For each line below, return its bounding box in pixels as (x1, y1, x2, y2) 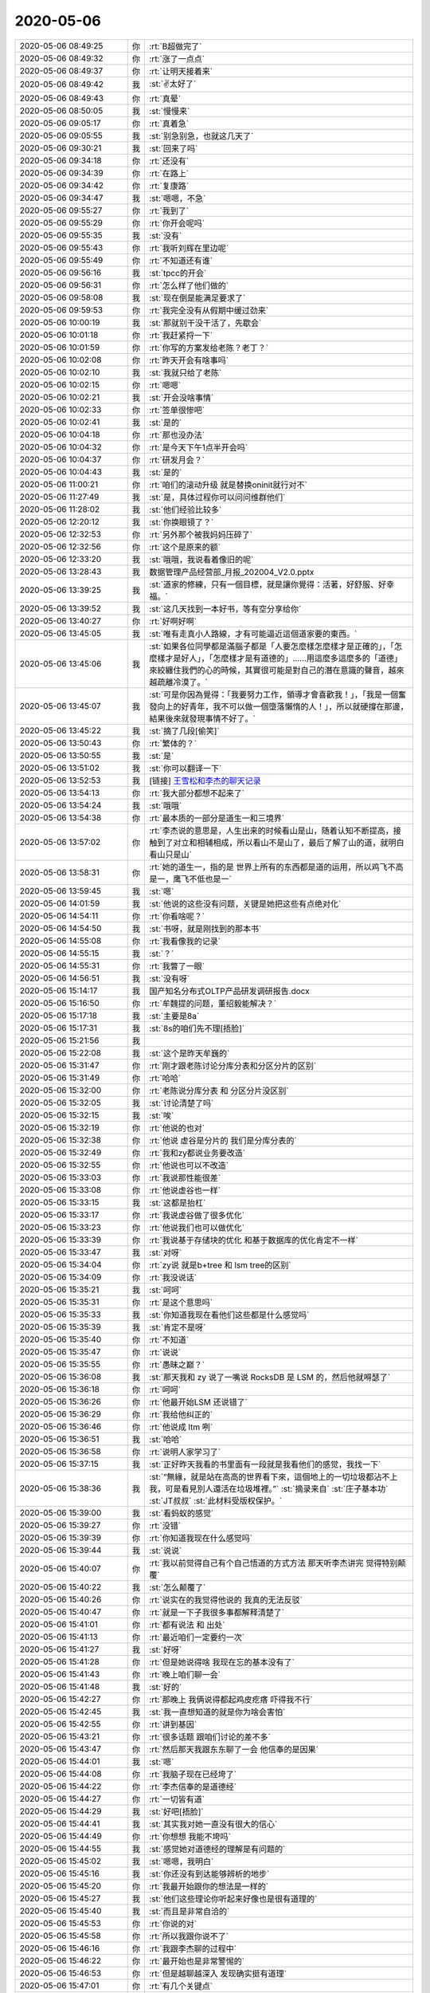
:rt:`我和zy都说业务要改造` (149, 1147, 246, 1158)
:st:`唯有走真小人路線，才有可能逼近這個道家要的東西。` (149, 628, 358, 639)
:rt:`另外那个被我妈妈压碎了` (149, 529, 253, 540)
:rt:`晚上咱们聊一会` (149, 1669, 221, 1680)
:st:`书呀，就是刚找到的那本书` (149, 923, 262, 934)
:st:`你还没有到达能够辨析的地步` (149, 1868, 270, 1879)
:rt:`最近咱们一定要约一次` (149, 1631, 245, 1642)
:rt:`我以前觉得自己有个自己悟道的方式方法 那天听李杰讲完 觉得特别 (149, 1557, 398, 1568)
